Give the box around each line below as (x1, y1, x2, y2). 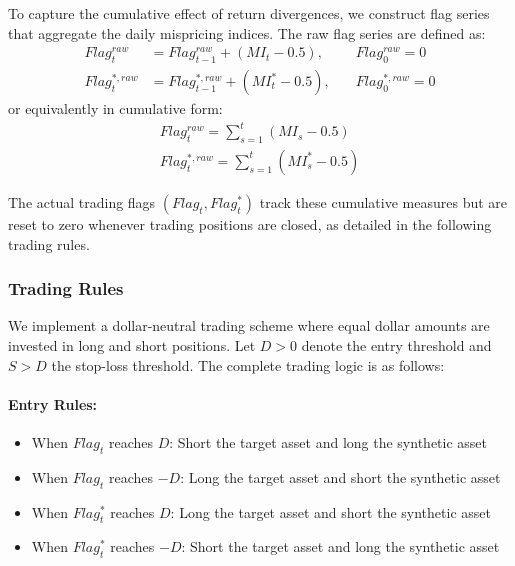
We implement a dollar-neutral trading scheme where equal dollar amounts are (8, 315, 490, 336)
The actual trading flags (8, 192, 156, 212)
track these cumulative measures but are (259, 192, 508, 212)
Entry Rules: (8, 393, 98, 414)
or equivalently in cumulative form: (8, 98, 223, 119)
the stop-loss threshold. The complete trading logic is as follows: (51, 354, 445, 375)
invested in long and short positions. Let (8, 335, 256, 355)
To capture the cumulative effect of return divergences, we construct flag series (8, 3, 490, 23)
